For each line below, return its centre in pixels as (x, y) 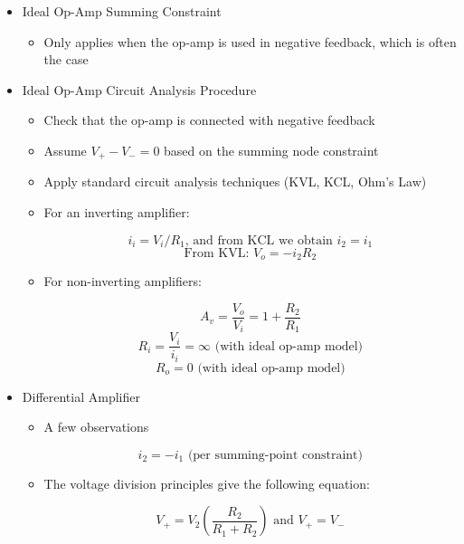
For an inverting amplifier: (117, 212)
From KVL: (217, 253)
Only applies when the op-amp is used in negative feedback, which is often (250, 41)
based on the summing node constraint (271, 150)
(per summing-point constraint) (275, 455)
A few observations (96, 427)
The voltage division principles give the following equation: (207, 483)
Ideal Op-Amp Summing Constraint (122, 11)
